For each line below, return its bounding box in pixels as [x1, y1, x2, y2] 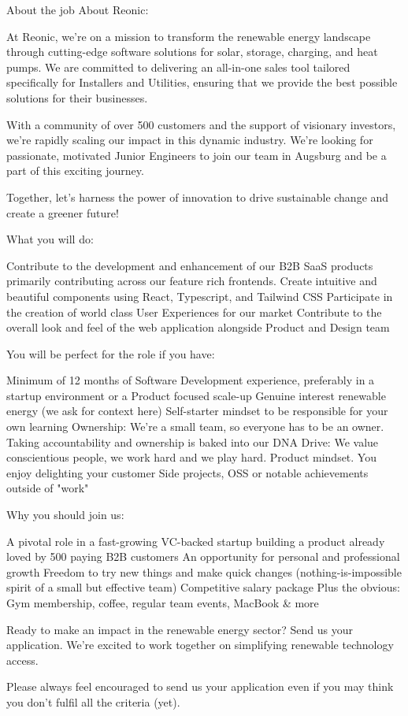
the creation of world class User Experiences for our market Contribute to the [6, 303, 382, 320]
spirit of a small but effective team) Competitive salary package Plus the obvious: [6, 579, 400, 595]
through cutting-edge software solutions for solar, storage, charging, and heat [6, 43, 378, 60]
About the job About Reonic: [6, 2, 149, 17]
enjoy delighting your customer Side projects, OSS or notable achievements [6, 464, 369, 480]
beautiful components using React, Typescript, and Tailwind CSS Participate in [6, 288, 393, 304]
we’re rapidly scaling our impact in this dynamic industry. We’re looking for [6, 132, 373, 148]
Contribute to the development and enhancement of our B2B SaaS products [6, 257, 373, 273]
